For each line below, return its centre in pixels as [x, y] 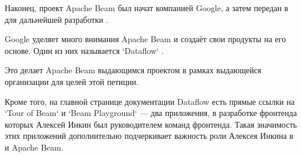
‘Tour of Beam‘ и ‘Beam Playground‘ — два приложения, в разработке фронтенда [151, 113]
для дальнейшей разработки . [57, 19]
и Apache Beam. [34, 147]
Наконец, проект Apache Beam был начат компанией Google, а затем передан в [147, 8]
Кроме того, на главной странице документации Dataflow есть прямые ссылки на [150, 101]
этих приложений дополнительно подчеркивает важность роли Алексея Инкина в [149, 136]
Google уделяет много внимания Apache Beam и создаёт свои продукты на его [145, 39]
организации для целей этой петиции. [72, 81]
